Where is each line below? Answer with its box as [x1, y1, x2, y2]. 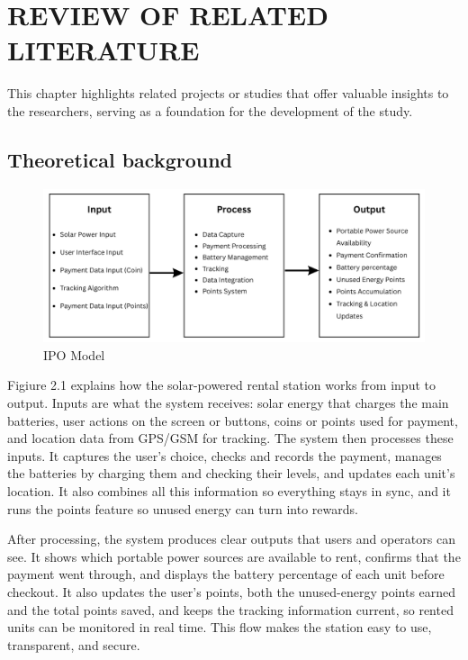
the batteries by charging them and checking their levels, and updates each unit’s [7, 464, 455, 483]
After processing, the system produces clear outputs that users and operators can [7, 529, 455, 548]
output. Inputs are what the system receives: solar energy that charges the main [7, 393, 449, 412]
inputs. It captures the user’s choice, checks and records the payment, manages [7, 446, 442, 465]
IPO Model [43, 345, 105, 364]
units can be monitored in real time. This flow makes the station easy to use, [7, 618, 432, 637]
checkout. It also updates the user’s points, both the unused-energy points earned [7, 583, 456, 601]
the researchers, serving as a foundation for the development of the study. [7, 101, 413, 120]
